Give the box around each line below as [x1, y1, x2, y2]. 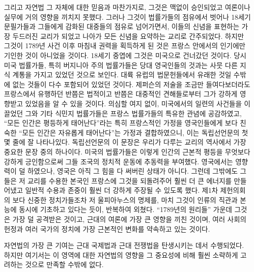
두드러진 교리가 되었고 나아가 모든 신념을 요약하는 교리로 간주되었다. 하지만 [12, 30, 244, 41]
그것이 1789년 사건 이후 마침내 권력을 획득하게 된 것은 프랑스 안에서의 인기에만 [4, 40, 246, 51]
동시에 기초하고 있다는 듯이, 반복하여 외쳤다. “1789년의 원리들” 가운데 [19, 204, 232, 214]
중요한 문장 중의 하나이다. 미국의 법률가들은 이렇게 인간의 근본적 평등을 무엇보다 [4, 146, 251, 156]
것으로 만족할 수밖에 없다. [25, 259, 104, 270]
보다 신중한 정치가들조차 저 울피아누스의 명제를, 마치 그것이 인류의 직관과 [12, 194, 238, 205]
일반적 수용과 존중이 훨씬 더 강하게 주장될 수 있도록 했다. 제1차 [25, 185, 218, 195]
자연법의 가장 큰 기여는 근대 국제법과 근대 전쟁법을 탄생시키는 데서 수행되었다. [4, 240, 244, 250]
